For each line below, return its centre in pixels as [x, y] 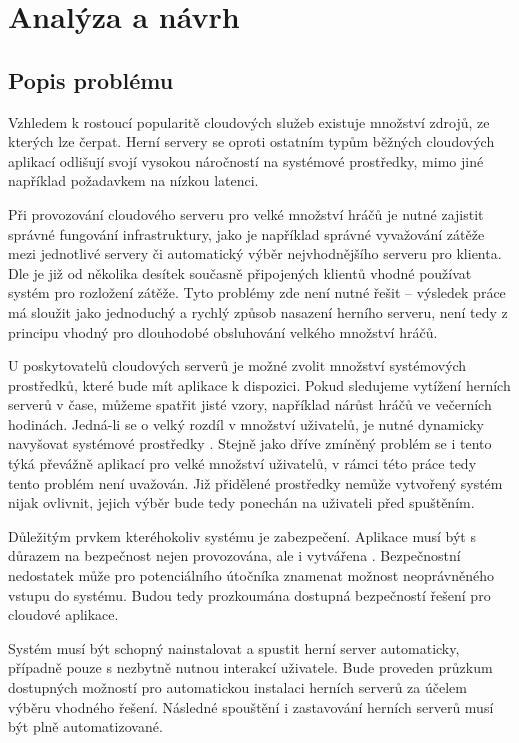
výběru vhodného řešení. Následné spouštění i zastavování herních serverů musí [251, 706]
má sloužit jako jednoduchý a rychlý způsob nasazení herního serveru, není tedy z [258, 311]
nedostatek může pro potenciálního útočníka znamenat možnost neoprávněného [251, 575]
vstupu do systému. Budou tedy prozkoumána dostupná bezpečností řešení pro [249, 594]
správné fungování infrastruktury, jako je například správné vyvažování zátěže [246, 233]
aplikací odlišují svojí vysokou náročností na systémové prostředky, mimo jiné [246, 160]
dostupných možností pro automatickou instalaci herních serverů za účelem [237, 687]
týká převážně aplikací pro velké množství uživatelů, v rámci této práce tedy [242, 463]
